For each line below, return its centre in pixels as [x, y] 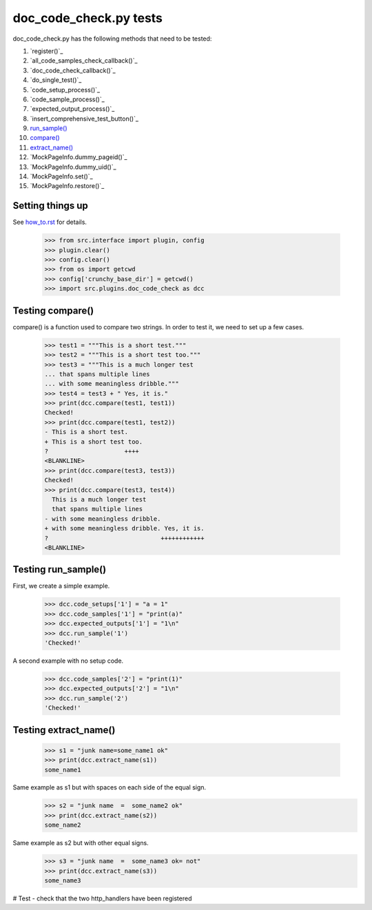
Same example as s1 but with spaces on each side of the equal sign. [110, 787]
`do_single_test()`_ [56, 80]
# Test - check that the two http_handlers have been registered [102, 898]
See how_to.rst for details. [50, 222]
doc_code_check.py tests [88, 18]
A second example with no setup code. [68, 661]
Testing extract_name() [64, 730]
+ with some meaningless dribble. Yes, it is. [124, 528]
